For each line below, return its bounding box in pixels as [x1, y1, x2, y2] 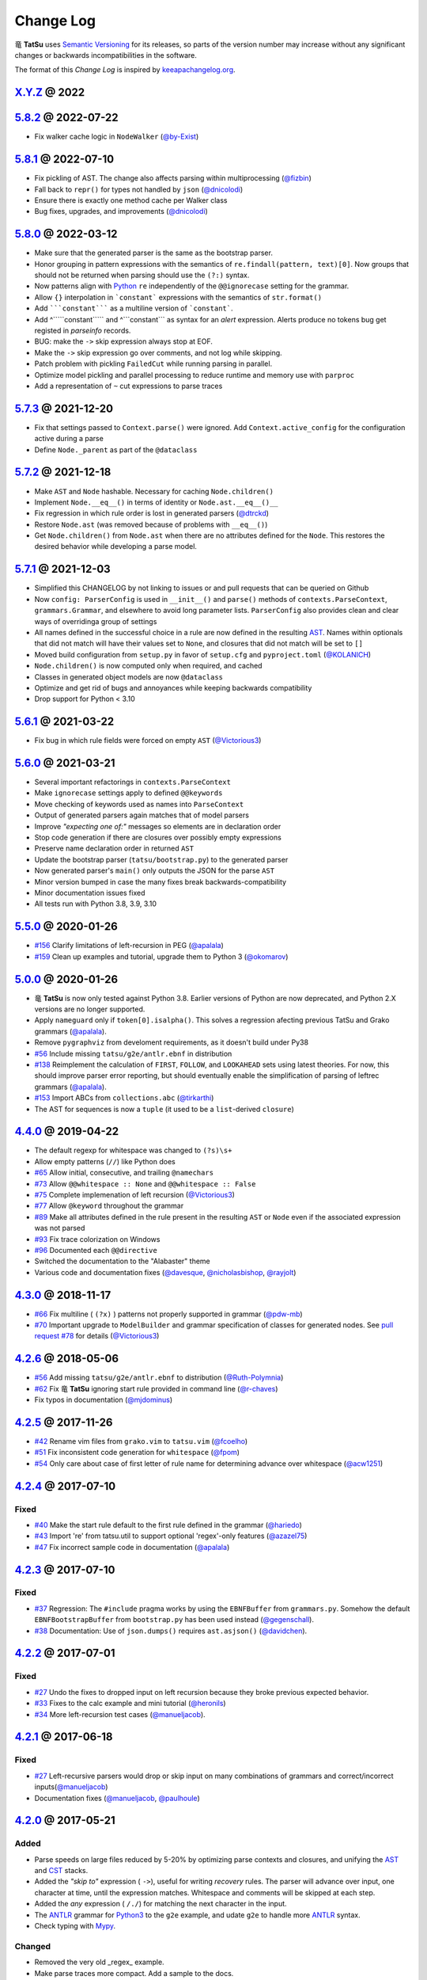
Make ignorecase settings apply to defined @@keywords [34, 788, 223, 798]
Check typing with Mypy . [34, 1921, 116, 1931]
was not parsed [34, 1224, 85, 1233]
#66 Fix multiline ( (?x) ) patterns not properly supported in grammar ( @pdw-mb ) [34, 1309, 304, 1319]
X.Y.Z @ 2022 [14, 86, 85, 99]
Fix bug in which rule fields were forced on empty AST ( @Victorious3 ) [34, 736, 262, 745]
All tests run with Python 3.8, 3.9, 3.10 [34, 899, 157, 908]
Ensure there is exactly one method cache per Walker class [34, 195, 228, 205]
